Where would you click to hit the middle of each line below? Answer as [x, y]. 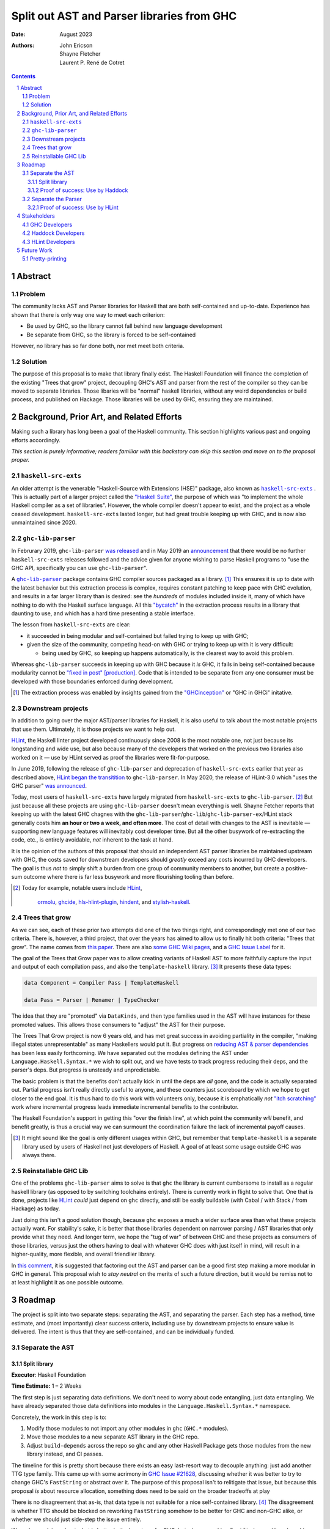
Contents [24, 76]
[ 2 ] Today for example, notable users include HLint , [78, 888]
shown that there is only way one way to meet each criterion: [88, 314]
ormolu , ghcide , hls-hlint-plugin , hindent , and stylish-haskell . [114, 901]
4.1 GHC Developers [47, 224]
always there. [39, 1155]
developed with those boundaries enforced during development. [92, 681]
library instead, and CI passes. [65, 1454]
